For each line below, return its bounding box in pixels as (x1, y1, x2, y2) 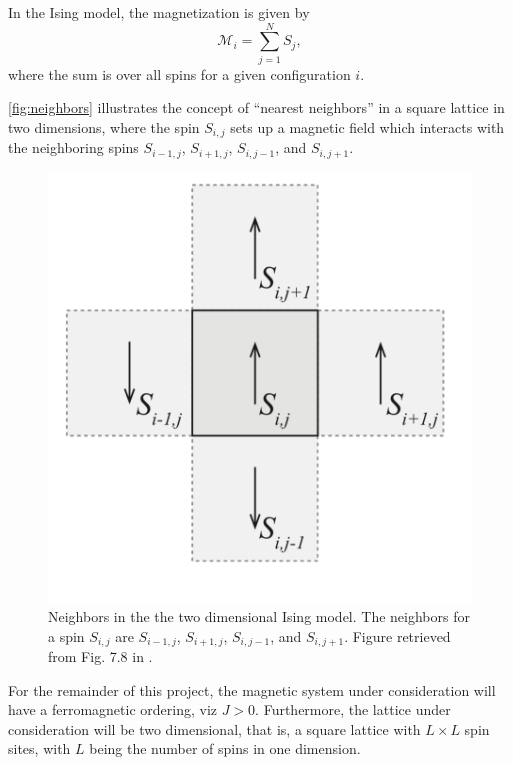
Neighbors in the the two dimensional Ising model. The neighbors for (48, 606, 470, 627)
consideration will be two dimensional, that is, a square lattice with (8, 718, 421, 739)
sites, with (8, 738, 71, 759)
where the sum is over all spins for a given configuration (8, 63, 351, 84)
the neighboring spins (8, 137, 139, 158)
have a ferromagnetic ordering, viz (8, 699, 217, 720)
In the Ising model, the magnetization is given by (8, 2, 310, 22)
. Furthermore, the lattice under (255, 699, 451, 720)
